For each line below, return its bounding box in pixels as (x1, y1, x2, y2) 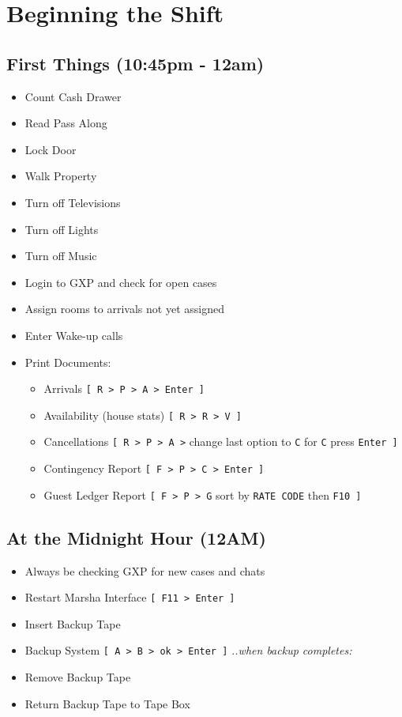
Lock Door (24, 141, 77, 157)
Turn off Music (24, 247, 97, 264)
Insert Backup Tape (24, 615, 121, 632)
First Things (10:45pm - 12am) (6, 51, 265, 75)
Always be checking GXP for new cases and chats (24, 562, 265, 579)
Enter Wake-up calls (24, 326, 123, 343)
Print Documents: (24, 353, 111, 370)
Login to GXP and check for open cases (24, 274, 217, 290)
